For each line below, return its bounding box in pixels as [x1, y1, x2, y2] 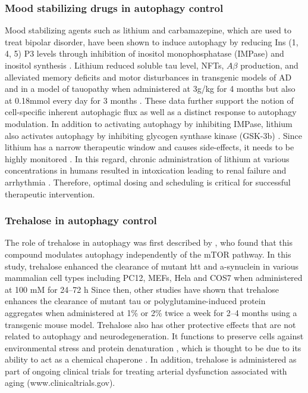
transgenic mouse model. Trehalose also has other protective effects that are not [5, 318, 296, 330]
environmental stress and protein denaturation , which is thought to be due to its [5, 341, 301, 354]
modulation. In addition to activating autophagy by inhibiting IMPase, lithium [5, 117, 293, 129]
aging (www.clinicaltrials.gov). [5, 376, 115, 389]
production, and [240, 59, 298, 71]
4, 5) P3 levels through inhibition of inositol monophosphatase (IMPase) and [5, 47, 284, 60]
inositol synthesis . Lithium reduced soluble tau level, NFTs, [5, 59, 224, 71]
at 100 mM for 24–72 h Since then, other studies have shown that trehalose [5, 283, 279, 295]
